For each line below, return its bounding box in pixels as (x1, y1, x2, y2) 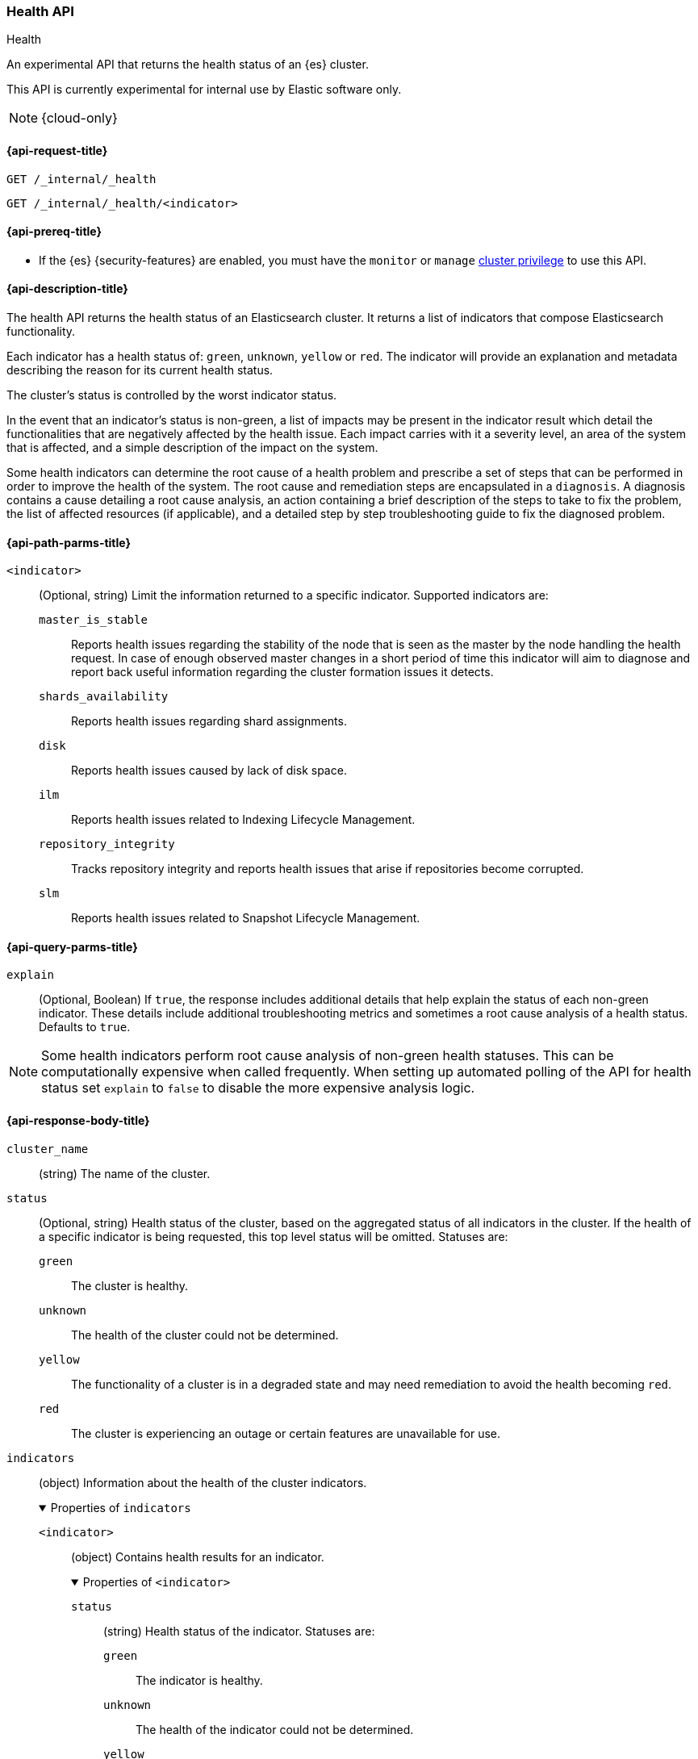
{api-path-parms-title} (6, 535, 132, 549)
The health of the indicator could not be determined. (136, 1722, 414, 1736)
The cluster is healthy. (71, 1278, 188, 1293)
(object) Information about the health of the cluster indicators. (39, 1475, 367, 1490)
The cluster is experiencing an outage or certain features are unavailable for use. (71, 1426, 501, 1440)
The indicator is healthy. (136, 1673, 263, 1687)
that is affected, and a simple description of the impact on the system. (6, 441, 378, 455)
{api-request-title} (6, 143, 108, 157)
